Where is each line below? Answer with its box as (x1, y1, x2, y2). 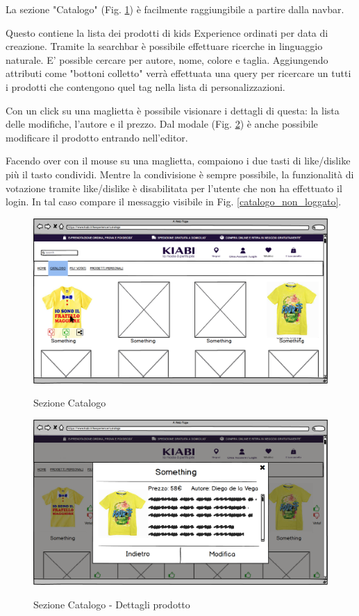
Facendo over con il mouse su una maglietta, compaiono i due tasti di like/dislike (6, 153, 351, 168)
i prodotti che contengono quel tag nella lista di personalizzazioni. (6, 79, 285, 94)
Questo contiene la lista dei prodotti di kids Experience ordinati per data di (6, 25, 328, 40)
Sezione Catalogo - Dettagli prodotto (33, 597, 190, 611)
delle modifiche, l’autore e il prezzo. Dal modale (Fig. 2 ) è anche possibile (6, 117, 318, 131)
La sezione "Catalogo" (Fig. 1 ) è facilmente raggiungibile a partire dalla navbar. (6, 2, 344, 16)
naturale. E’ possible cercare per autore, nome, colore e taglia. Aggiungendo (6, 52, 328, 67)
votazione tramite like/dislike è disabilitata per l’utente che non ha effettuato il (6, 180, 342, 195)
